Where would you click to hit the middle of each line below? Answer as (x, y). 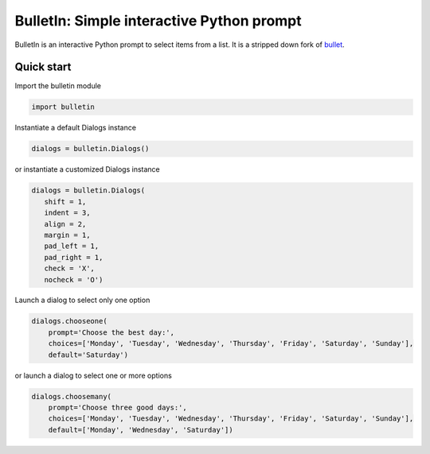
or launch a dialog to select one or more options (94, 375)
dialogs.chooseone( (69, 321)
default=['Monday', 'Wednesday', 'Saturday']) (141, 430)
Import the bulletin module (58, 86)
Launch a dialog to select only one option (82, 300)
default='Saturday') (88, 355)
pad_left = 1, (72, 246)
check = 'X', (70, 269)
